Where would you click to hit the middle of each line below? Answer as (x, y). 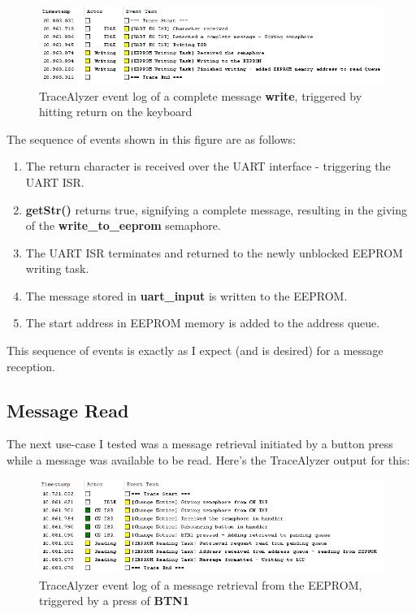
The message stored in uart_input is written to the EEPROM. (186, 295)
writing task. (57, 268)
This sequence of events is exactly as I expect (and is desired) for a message (195, 350)
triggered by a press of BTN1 (114, 601)
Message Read (68, 410)
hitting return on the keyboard (116, 112)
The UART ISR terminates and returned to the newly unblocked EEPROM (214, 252)
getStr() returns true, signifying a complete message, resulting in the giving (216, 209)
